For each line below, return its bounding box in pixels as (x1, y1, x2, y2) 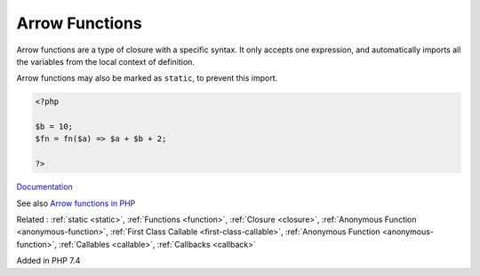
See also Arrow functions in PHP (16, 198, 136, 209)
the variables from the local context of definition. (16, 56, 196, 67)
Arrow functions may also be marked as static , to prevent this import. (16, 73, 278, 83)
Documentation (16, 182, 73, 193)
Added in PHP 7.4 (16, 256, 81, 266)
